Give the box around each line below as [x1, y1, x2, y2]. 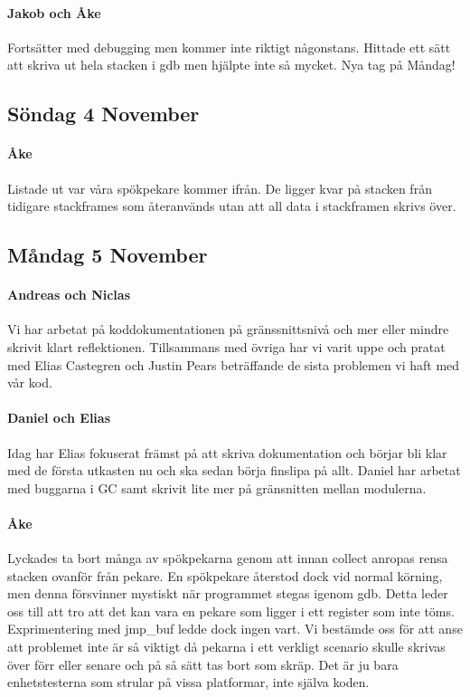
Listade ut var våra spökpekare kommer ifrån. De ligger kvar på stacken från [7, 178, 432, 197]
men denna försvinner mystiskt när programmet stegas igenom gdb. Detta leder [7, 584, 448, 603]
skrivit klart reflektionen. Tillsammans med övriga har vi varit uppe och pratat [7, 337, 446, 356]
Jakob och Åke [7, 3, 101, 22]
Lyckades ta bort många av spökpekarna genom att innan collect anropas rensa [7, 549, 448, 568]
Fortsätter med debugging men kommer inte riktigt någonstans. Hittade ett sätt [7, 37, 451, 56]
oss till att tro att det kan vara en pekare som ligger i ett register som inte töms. [7, 601, 455, 620]
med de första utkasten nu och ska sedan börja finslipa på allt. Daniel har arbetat [7, 461, 461, 480]
